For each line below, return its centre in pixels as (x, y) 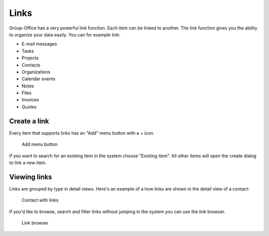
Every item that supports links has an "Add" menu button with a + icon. (82, 133)
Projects (30, 58)
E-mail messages (39, 44)
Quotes (29, 107)
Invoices (30, 100)
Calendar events (39, 79)
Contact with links (40, 200)
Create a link (29, 121)
